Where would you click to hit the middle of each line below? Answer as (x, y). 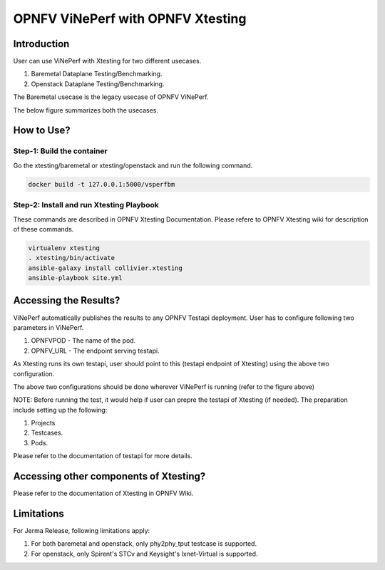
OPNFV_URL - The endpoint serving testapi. (95, 351)
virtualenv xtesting (64, 248)
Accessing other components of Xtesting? (109, 476)
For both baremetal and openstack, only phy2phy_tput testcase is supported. (144, 544)
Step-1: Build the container (60, 151)
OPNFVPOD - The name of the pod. (83, 341)
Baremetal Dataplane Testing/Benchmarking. (97, 74)
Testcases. (47, 433)
